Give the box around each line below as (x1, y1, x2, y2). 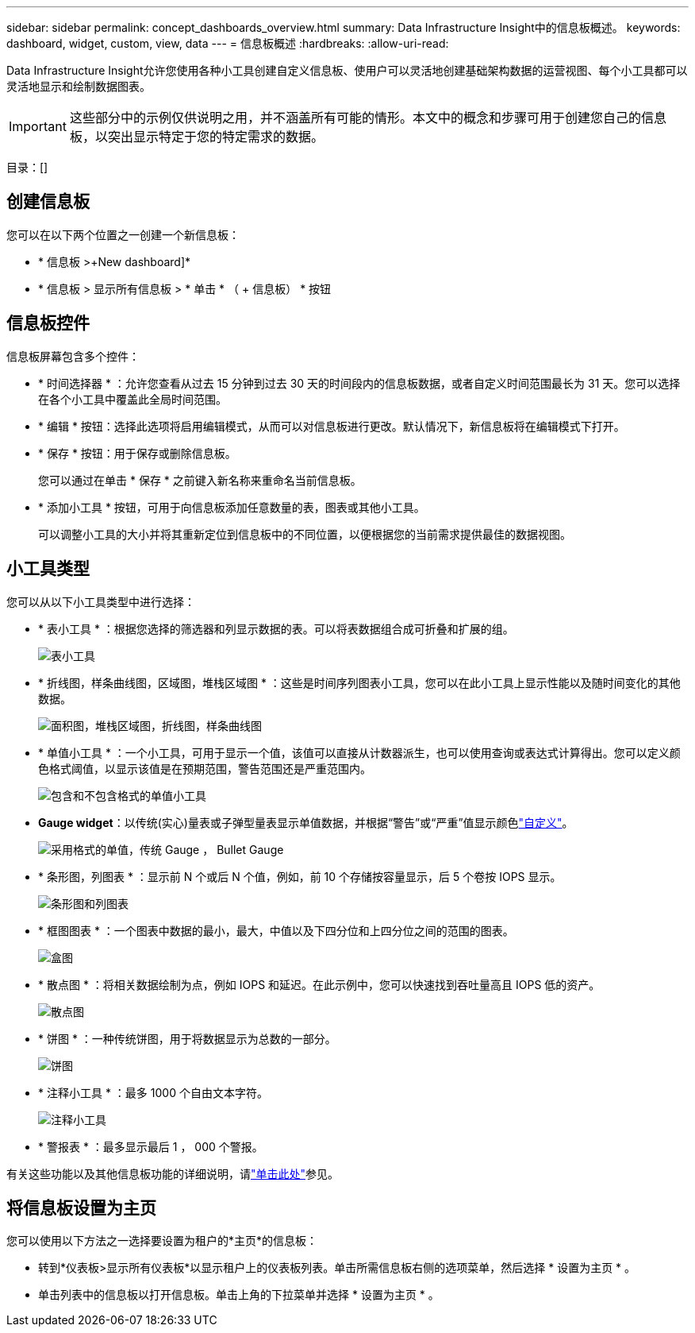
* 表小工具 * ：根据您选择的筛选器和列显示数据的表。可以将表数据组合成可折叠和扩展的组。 (38, 621, 514, 636)
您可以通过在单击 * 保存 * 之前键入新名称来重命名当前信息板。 (38, 473, 362, 487)
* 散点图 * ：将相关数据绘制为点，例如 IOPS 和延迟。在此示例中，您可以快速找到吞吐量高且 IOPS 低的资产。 (38, 977, 601, 991)
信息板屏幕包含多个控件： (6, 349, 140, 363)
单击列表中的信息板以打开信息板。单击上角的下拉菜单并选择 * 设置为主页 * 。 (38, 1288, 440, 1302)
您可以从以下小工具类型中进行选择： (6, 594, 195, 609)
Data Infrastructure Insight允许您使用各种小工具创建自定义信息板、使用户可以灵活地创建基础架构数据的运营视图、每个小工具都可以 (6, 64, 688, 77)
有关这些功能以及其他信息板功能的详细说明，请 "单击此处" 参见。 (6, 1166, 340, 1180)
